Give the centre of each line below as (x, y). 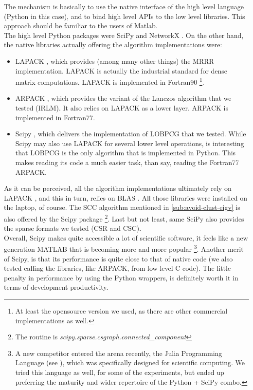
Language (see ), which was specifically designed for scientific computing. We (130, 362)
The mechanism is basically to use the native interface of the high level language (124, 6)
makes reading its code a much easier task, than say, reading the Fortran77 (127, 162)
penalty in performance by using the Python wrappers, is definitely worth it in (121, 277)
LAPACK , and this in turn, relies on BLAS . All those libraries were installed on (126, 197)
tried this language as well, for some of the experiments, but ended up (120, 372)
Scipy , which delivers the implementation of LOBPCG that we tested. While (131, 134)
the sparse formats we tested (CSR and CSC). (73, 228)
